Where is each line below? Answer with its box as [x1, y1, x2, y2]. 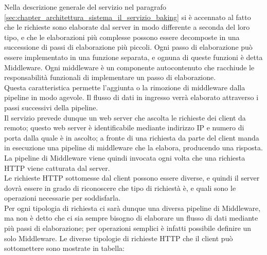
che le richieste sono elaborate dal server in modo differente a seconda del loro [4, 22, 250, 32]
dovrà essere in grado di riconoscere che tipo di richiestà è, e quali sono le [4, 182, 236, 193]
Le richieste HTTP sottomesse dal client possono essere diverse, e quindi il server [4, 172, 260, 183]
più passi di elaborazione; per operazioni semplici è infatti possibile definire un [4, 223, 252, 233]
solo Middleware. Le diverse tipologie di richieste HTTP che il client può [4, 232, 233, 243]
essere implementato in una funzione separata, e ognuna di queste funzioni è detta [4, 51, 263, 62]
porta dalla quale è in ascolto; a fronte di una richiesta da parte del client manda [4, 132, 259, 143]
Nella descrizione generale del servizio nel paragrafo [4, 2, 166, 12]
